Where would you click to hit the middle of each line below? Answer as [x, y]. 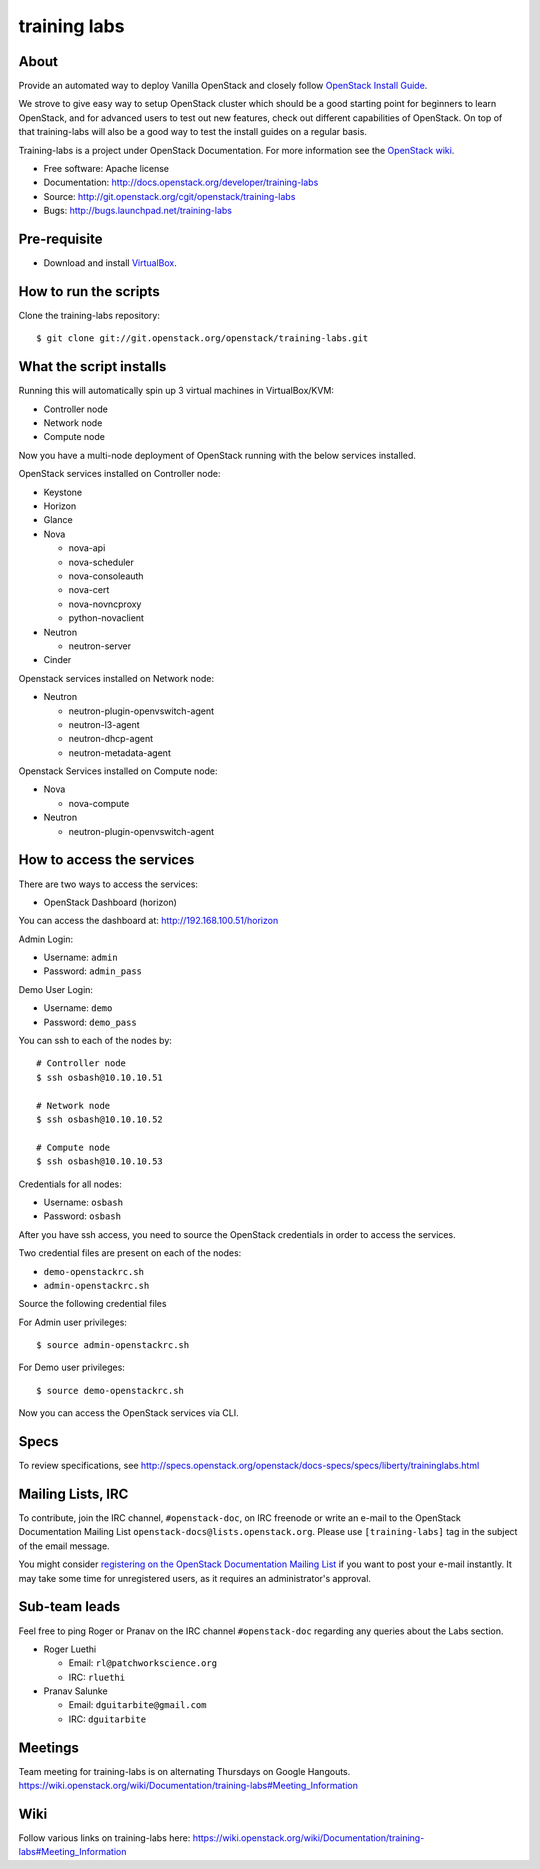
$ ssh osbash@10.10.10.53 [100, 1161]
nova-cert [89, 590]
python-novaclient [106, 618]
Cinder [57, 660]
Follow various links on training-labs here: [104, 1838]
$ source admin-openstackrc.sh [113, 1345]
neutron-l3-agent [104, 724]
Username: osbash [83, 1202]
